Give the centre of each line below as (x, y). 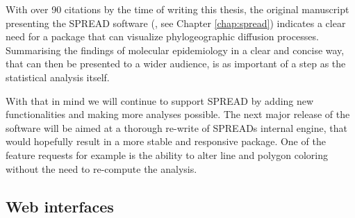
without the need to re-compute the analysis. (101, 168)
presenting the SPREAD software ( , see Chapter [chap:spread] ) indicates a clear (176, 23)
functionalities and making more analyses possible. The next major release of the (178, 114)
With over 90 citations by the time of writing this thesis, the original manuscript (177, 9)
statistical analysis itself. (58, 77)
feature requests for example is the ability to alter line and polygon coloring (167, 154)
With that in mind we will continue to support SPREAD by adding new (160, 100)
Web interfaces (60, 206)
